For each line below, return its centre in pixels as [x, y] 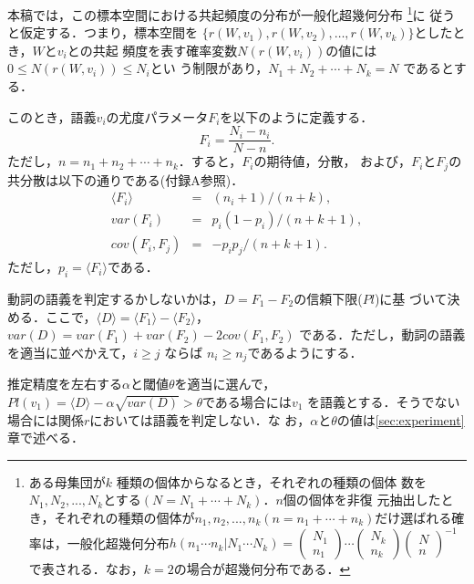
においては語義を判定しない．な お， [200, 419]
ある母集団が [67, 481]
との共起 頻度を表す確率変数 [152, 50]
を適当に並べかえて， [71, 352]
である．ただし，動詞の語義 [382, 334]
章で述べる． [46, 438]
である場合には [247, 401]
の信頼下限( [328, 299]
